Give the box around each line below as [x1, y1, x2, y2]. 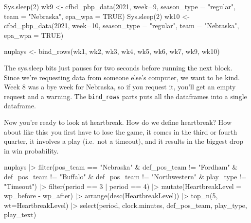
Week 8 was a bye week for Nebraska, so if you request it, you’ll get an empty [4, 82, 236, 92]
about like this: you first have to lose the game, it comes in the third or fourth [4, 126, 237, 137]
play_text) [4, 209, 36, 220]
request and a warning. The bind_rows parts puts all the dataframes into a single [4, 91, 247, 101]
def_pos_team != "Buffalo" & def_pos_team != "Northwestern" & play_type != [4, 171, 247, 181]
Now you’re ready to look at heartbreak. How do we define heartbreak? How [4, 117, 232, 127]
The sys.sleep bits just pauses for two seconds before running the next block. [4, 62, 233, 72]
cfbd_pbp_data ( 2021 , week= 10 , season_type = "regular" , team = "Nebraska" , [4, 20, 239, 31]
